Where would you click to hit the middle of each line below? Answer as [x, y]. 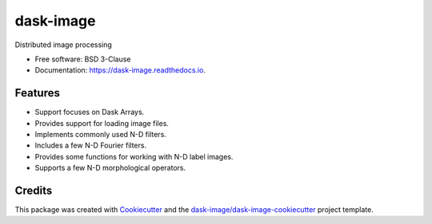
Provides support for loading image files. [102, 123]
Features [37, 93]
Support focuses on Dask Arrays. [90, 112]
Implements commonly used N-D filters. [101, 135]
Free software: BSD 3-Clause [83, 59]
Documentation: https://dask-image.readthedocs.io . [120, 70]
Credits [34, 191]
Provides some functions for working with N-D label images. [134, 156]
